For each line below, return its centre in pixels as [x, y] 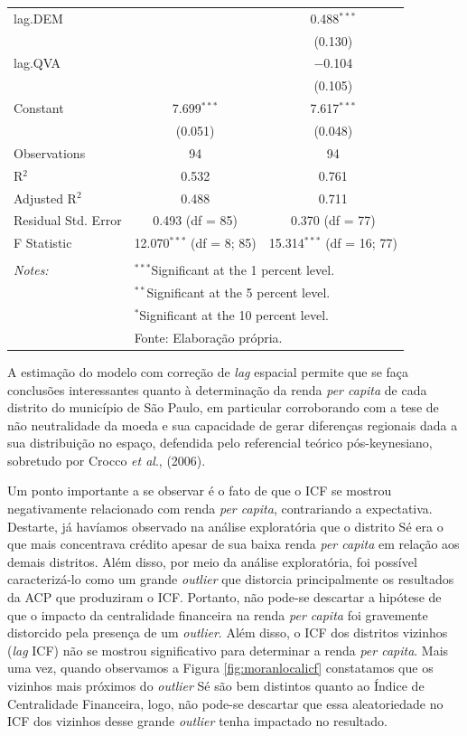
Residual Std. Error [68, 220]
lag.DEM [38, 18]
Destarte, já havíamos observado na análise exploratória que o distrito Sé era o [225, 526]
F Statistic [43, 243]
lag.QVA [37, 63]
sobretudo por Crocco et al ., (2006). [107, 460]
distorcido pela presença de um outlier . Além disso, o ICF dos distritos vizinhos [228, 632]
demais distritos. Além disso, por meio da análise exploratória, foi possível [212, 561]
